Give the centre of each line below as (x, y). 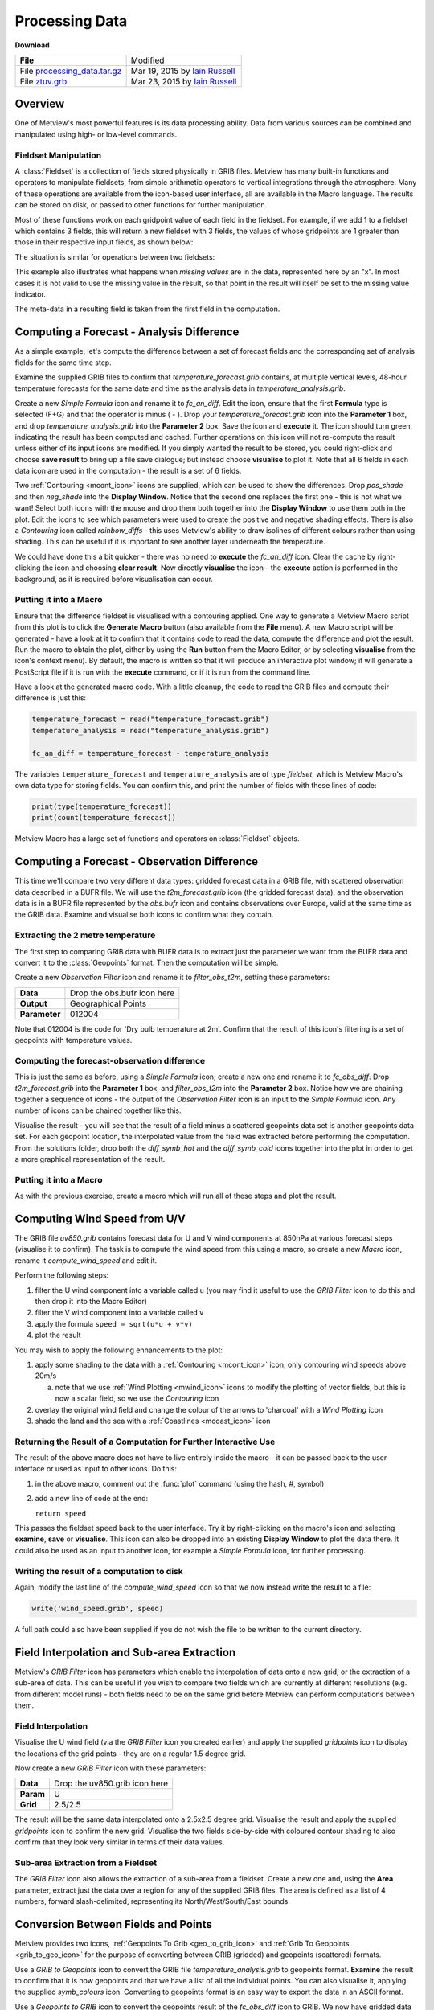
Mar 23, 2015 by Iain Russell (184, 81)
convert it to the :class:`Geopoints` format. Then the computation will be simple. (147, 962)
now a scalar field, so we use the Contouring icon (137, 1398)
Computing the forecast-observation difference (110, 1060)
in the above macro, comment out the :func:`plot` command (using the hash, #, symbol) (180, 1483)
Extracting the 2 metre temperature (85, 935)
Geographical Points (108, 1003)
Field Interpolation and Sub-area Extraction (125, 1652)
